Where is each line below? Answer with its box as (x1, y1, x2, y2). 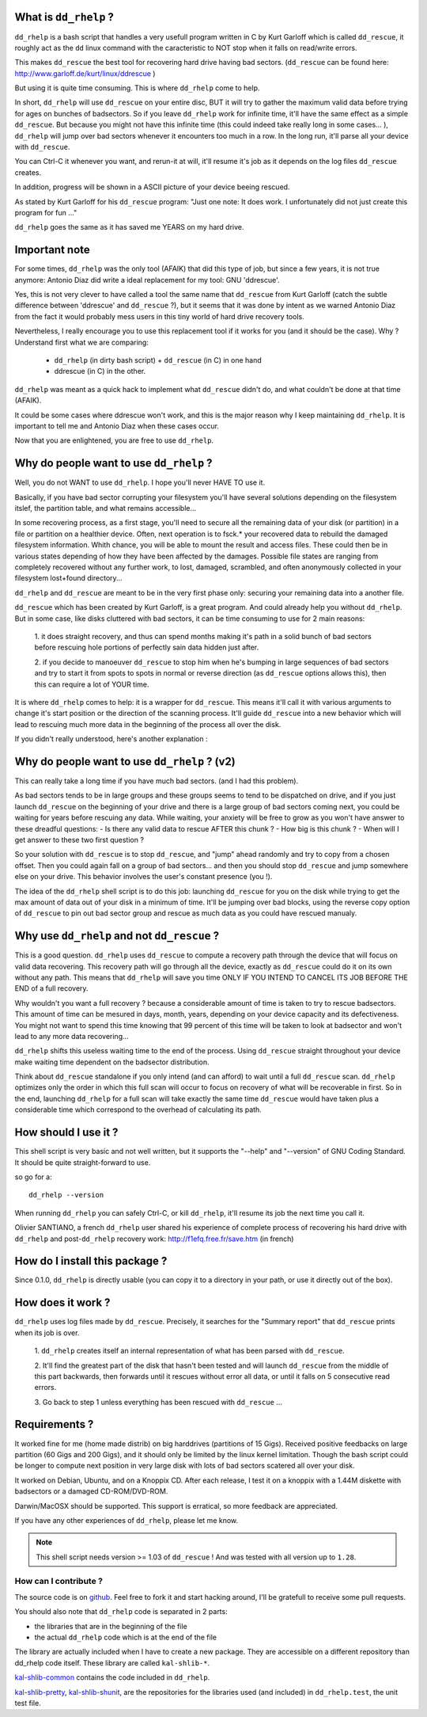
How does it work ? (14, 1296, 111, 1310)
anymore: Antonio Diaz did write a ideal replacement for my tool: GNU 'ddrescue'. (14, 275, 280, 284)
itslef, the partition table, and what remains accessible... (14, 504, 197, 513)
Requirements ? (14, 1418, 94, 1431)
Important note (14, 243, 90, 257)
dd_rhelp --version (28, 1190, 104, 1200)
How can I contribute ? (14, 1576, 103, 1587)
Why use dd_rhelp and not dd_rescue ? (14, 929, 220, 942)
